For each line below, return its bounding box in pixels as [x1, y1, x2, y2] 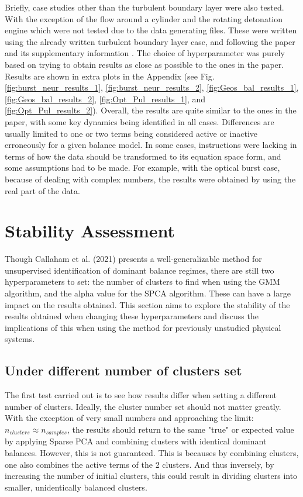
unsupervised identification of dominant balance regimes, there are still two [5, 264, 274, 276]
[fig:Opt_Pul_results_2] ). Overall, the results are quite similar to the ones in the [5, 104, 297, 116]
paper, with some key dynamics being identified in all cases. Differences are [5, 115, 274, 127]
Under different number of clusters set [5, 361, 242, 379]
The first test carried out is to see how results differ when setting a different [5, 389, 277, 401]
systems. [5, 333, 35, 345]
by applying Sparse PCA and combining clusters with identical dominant [5, 435, 267, 447]
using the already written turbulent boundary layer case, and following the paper [5, 35, 295, 47]
